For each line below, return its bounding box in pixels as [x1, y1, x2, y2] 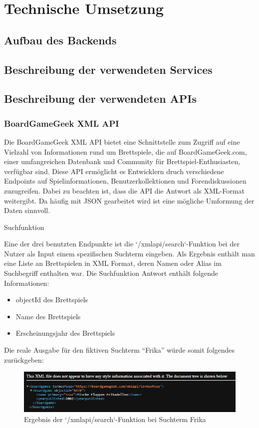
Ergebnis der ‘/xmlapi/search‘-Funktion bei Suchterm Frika [24, 414, 206, 424]
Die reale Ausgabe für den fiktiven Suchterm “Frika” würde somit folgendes [4, 345, 235, 355]
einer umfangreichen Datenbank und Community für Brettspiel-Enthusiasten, [4, 156, 241, 167]
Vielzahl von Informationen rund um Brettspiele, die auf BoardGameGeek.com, [4, 146, 247, 157]
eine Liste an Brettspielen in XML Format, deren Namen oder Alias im [4, 258, 222, 268]
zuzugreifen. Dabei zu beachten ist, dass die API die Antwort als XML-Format [4, 185, 245, 196]
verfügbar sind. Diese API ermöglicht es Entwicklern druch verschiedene [4, 166, 224, 176]
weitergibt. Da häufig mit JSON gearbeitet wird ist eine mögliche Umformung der [4, 195, 255, 206]
